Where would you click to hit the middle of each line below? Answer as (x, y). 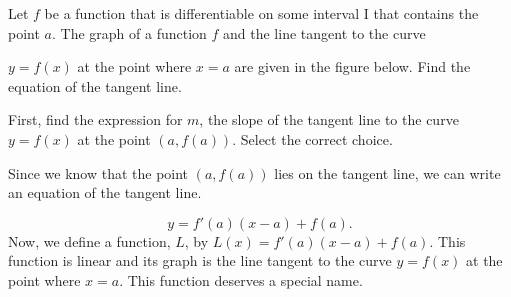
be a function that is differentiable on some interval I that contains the (261, 13)
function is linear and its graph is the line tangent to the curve (200, 260)
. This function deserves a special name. (241, 279)
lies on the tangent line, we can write (387, 172)
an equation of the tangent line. (105, 192)
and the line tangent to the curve (324, 32)
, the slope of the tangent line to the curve (329, 119)
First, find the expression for (95, 119)
